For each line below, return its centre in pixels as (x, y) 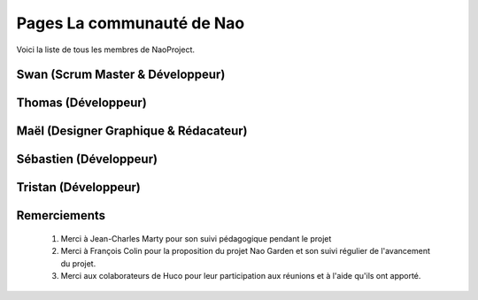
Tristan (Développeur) (78, 187)
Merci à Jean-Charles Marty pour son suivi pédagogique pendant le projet (196, 239)
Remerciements (61, 215)
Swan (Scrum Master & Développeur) (121, 75)
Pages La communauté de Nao (131, 23)
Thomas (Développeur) (82, 103)
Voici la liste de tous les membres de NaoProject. (105, 50)
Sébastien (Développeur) (87, 159)
